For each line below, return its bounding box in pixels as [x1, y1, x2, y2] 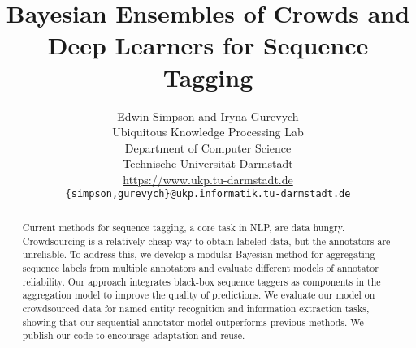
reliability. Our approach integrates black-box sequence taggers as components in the [22, 274, 381, 288]
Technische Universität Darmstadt [123, 155, 293, 172]
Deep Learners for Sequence [47, 28, 369, 62]
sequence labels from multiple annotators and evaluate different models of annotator [22, 260, 379, 274]
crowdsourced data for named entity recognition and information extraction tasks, [22, 301, 370, 315]
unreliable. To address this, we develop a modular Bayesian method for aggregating [22, 247, 375, 261]
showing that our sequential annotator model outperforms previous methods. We [22, 315, 364, 329]
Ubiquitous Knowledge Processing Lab [112, 123, 304, 140]
